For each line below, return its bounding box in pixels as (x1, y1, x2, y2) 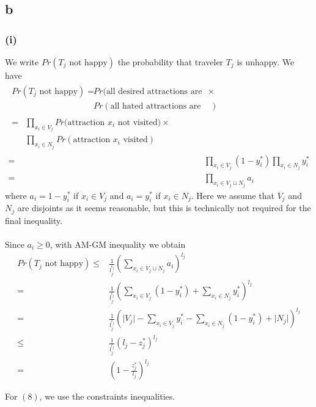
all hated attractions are (110, 101, 201, 110)
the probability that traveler (117, 56, 224, 68)
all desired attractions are (106, 87, 202, 96)
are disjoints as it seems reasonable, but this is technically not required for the (17, 201, 311, 214)
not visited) (117, 118, 161, 127)
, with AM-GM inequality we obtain (50, 238, 186, 251)
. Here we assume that (191, 189, 275, 201)
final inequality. (5, 214, 63, 226)
